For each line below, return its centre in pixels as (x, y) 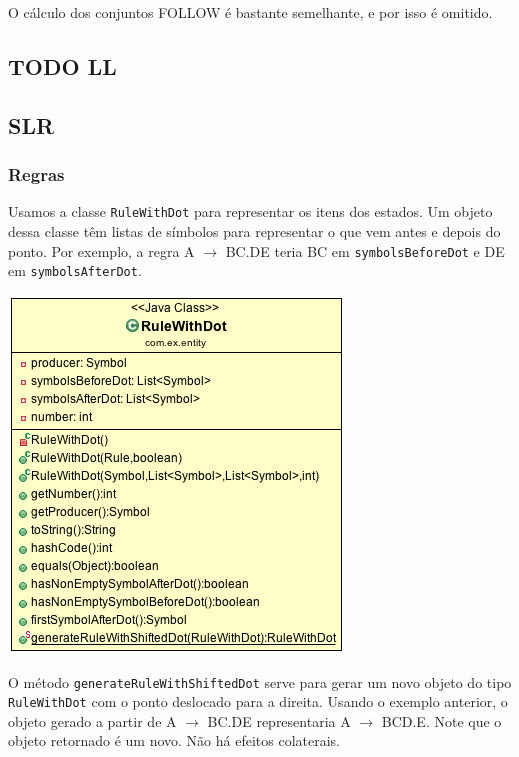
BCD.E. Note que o (441, 720)
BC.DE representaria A (279, 720)
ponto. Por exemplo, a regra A (101, 250)
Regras (36, 174)
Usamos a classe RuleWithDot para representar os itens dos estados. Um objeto (250, 211)
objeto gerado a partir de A (92, 720)
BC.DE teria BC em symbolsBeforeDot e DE (365, 250)
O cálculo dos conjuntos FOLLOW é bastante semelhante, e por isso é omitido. (250, 12)
